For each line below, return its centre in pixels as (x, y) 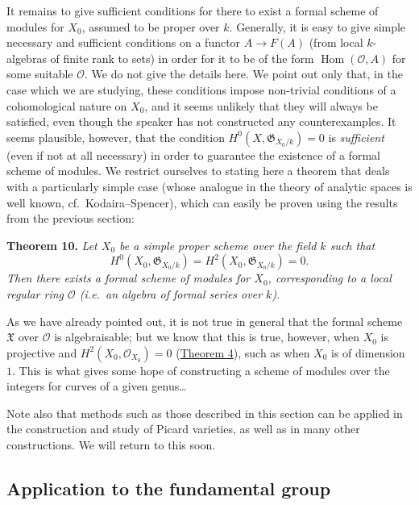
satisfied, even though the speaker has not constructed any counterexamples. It (201, 121)
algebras (27, 58)
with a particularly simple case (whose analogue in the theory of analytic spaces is (209, 186)
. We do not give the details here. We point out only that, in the (244, 74)
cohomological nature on (67, 105)
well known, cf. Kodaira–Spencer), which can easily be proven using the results (202, 202)
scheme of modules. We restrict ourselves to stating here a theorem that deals (198, 171)
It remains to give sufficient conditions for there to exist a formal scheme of (193, 10)
